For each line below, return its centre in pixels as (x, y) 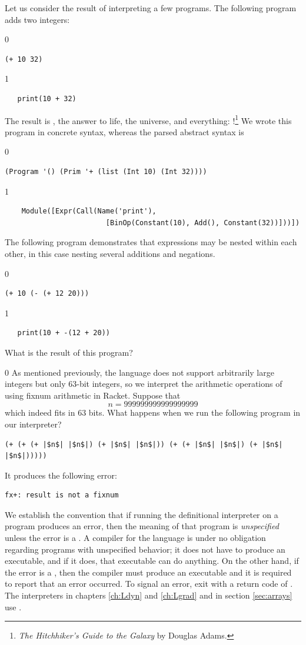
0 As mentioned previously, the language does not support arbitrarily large (139, 372)
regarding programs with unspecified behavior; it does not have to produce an (145, 549)
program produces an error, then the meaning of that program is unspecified (142, 526)
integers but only (35, 384)
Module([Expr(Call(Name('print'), (89, 211)
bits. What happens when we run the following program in (194, 412)
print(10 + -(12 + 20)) (64, 333)
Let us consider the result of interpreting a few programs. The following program (151, 8)
